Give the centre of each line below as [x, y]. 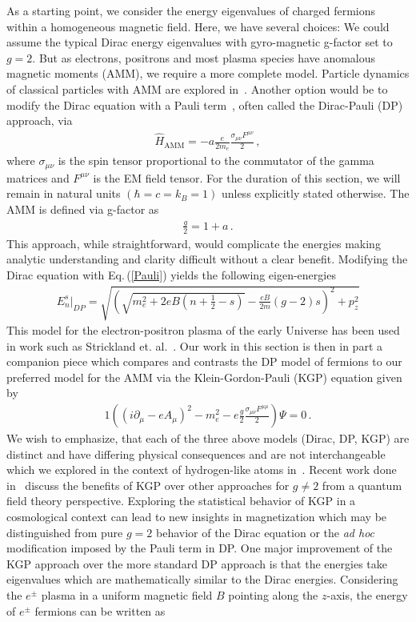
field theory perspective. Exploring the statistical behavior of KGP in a [181, 501]
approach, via [40, 120]
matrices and [38, 177]
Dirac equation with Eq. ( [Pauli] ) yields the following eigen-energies [171, 274]
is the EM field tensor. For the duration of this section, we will [247, 177]
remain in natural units [64, 193]
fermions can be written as [100, 610]
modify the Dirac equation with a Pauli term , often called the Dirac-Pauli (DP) [205, 104]
